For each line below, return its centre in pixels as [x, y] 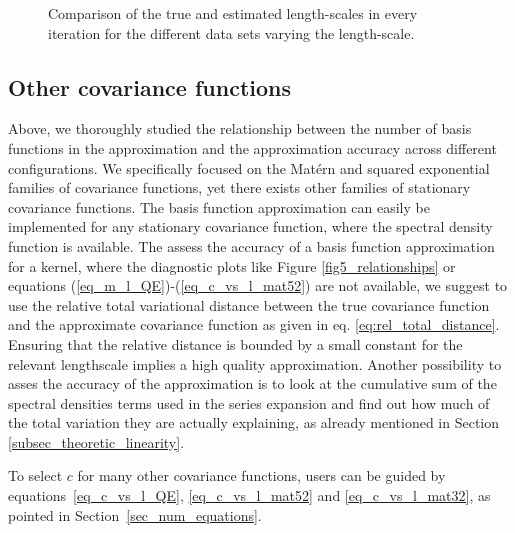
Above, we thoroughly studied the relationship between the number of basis [240, 128]
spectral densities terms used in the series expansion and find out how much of [249, 402]
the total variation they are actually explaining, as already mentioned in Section [254, 422]
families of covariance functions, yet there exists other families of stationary [239, 187]
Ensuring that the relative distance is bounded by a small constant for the [235, 343]
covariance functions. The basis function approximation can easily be [219, 206]
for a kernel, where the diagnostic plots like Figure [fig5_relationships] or [232, 265]
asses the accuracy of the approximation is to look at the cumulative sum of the [252, 383]
